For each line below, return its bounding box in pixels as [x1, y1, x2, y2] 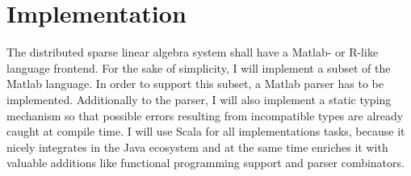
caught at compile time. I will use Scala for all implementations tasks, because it [6, 123, 405, 140]
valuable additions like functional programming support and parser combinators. [6, 154, 405, 171]
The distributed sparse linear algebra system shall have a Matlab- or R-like [6, 44, 379, 61]
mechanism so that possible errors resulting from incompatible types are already [6, 107, 404, 124]
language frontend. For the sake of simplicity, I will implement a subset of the [6, 59, 391, 76]
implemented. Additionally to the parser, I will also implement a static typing [6, 90, 392, 107]
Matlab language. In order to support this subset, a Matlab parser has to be [6, 75, 384, 92]
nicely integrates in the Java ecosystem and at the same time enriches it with [6, 138, 388, 155]
